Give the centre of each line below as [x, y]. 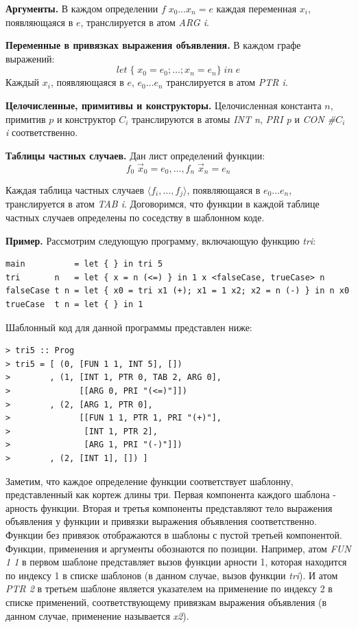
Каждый [23, 82]
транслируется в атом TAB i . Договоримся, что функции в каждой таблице [163, 204]
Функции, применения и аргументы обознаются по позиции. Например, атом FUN [178, 548]
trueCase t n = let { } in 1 [74, 305]
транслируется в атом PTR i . [227, 82]
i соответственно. [42, 132]
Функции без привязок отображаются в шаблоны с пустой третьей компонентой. [174, 534]
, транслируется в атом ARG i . [145, 22]
